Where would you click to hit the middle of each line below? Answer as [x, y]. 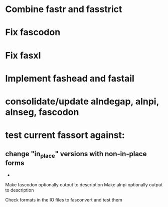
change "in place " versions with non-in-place [76, 154]
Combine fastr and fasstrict [64, 9]
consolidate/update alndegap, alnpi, [82, 101]
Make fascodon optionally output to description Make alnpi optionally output [84, 185]
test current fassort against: [65, 135]
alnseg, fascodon [42, 112]
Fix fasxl [23, 55]
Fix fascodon [33, 32]
